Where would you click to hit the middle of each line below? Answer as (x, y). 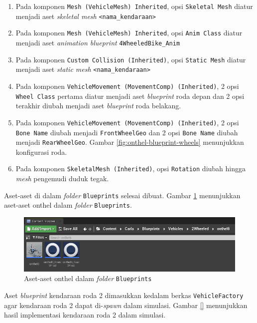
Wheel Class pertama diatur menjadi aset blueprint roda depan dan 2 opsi (130, 96)
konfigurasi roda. (41, 152)
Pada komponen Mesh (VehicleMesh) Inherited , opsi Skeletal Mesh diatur (134, 6)
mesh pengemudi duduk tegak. (62, 178)
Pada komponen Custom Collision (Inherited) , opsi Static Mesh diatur (131, 59)
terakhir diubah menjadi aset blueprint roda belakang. (98, 106)
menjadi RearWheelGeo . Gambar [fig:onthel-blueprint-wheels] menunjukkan (130, 142)
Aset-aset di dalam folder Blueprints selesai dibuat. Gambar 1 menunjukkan (122, 195)
